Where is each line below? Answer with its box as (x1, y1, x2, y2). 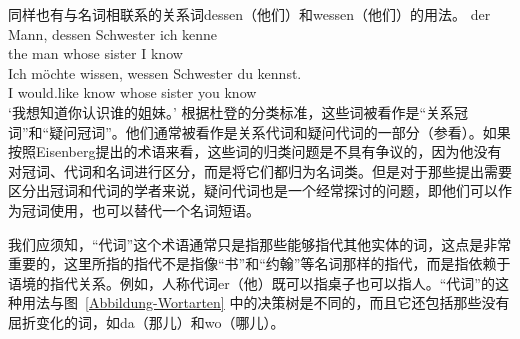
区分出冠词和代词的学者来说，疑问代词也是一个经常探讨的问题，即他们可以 (8, 180, 498, 201)
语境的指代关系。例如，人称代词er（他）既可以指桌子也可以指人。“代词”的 (8, 272, 495, 293)
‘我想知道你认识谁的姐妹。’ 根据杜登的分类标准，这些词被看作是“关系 (8, 101, 455, 122)
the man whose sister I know (8, 43, 183, 64)
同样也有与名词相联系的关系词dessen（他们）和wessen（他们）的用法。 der (8, 4, 491, 24)
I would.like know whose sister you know (8, 82, 257, 103)
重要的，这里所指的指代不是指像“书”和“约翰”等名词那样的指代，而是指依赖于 (8, 253, 511, 274)
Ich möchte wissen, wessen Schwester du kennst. (8, 62, 302, 83)
